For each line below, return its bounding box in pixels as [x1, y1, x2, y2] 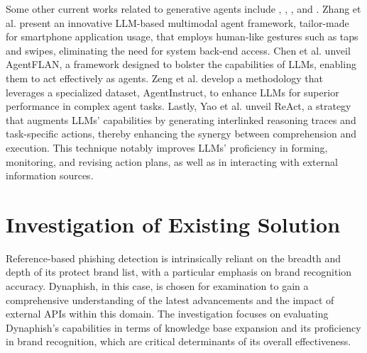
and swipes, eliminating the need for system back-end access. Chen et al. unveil [6, 43, 351, 57]
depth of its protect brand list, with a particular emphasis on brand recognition [6, 264, 352, 279]
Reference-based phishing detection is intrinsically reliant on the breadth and [6, 250, 341, 265]
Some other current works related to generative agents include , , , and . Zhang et [6, 1, 361, 16]
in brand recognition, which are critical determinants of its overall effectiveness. [6, 334, 351, 349]
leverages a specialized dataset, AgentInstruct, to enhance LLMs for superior [6, 84, 339, 99]
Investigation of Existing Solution [6, 209, 341, 238]
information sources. [6, 168, 94, 183]
